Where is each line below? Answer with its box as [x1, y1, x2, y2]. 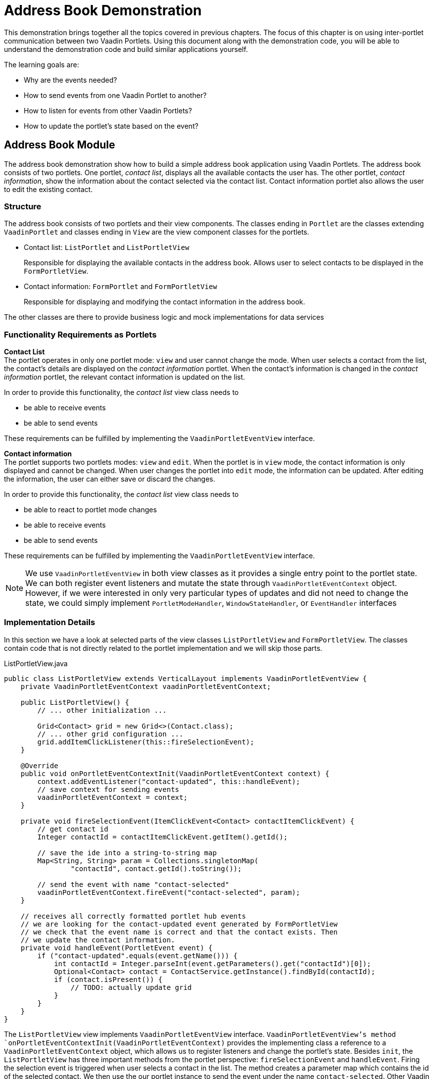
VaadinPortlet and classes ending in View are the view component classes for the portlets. [4, 228, 309, 237]
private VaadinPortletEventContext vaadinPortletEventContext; [20, 682, 271, 690]
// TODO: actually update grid [70, 983, 192, 991]
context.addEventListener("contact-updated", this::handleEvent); [37, 777, 300, 785]
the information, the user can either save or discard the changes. [4, 475, 215, 484]
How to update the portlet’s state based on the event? [24, 121, 198, 130]
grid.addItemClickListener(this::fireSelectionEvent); [37, 737, 254, 746]
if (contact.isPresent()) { [54, 975, 163, 983]
